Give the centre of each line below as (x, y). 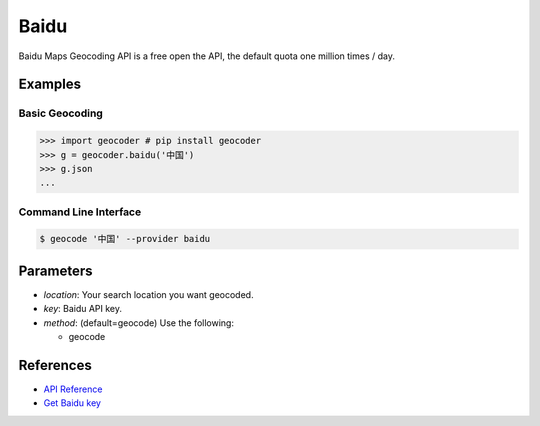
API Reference (73, 389)
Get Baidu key (72, 403)
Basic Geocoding (61, 113)
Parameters (55, 270)
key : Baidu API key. (83, 309)
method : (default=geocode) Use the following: (139, 322)
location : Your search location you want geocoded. (148, 294)
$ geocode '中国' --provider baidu (125, 239)
